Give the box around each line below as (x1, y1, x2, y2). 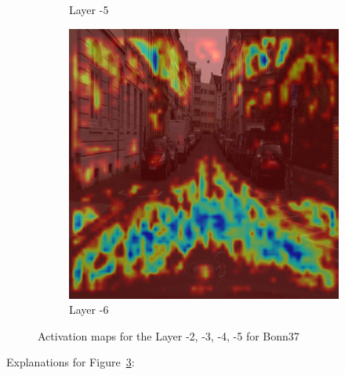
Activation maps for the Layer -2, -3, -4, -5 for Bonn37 (38, 327, 300, 344)
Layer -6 (69, 301, 109, 318)
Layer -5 (69, 2, 109, 17)
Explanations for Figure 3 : (6, 354, 135, 370)
